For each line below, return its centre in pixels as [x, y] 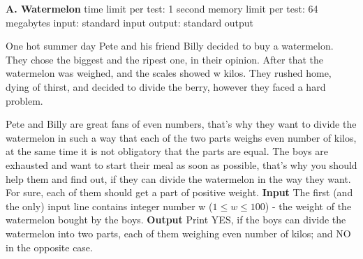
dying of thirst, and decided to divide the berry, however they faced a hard [166, 86]
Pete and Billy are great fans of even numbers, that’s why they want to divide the [181, 124]
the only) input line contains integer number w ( [109, 206]
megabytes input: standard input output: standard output [130, 22]
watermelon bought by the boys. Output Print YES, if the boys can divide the [176, 220]
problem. [24, 100]
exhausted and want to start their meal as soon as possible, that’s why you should [181, 164]
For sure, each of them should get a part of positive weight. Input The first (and [179, 192]
